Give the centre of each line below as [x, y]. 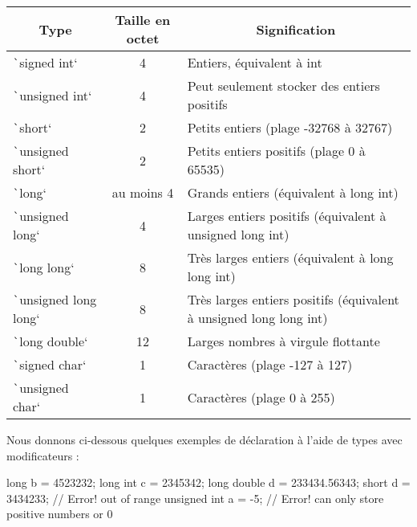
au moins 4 [143, 192]
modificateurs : [43, 455]
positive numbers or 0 [60, 514]
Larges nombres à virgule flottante [283, 341]
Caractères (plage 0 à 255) [261, 397]
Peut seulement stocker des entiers [283, 86]
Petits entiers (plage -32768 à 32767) [290, 127]
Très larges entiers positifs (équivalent [293, 299]
